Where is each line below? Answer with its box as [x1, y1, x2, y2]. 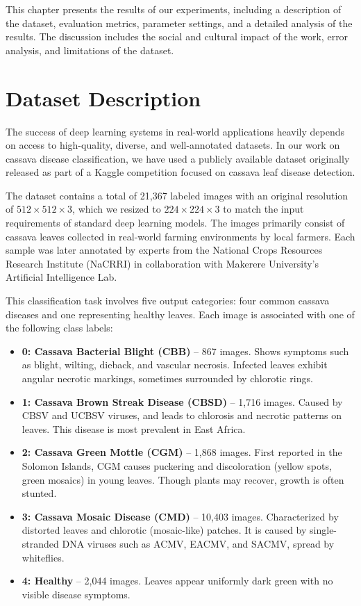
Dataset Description [6, 83, 201, 112]
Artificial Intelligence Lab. [6, 270, 117, 284]
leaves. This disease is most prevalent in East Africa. [22, 421, 246, 436]
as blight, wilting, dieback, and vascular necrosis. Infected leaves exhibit [22, 357, 328, 372]
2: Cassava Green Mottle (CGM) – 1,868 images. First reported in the [22, 445, 342, 459]
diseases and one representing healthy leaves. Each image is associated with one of [6, 306, 355, 321]
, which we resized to [72, 202, 161, 216]
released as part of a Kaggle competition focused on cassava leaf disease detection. [6, 165, 355, 179]
